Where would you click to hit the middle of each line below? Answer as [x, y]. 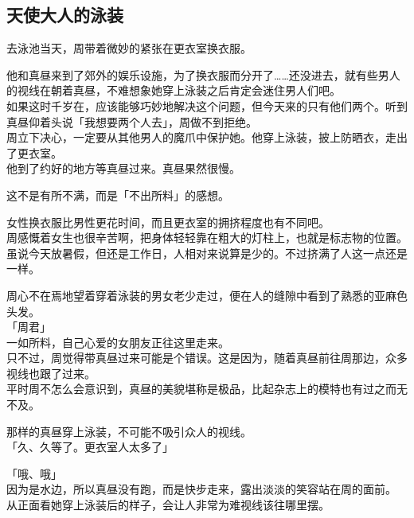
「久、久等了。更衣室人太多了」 [90, 447]
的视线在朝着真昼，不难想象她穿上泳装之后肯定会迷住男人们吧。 [174, 90]
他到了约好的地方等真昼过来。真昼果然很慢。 [123, 168]
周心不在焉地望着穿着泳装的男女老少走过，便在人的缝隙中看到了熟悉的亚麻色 [207, 295]
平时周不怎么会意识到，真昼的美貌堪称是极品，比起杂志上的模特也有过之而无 [207, 389]
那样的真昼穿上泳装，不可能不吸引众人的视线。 [129, 431]
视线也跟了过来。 [51, 373]
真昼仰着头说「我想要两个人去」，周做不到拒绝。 [132, 121]
